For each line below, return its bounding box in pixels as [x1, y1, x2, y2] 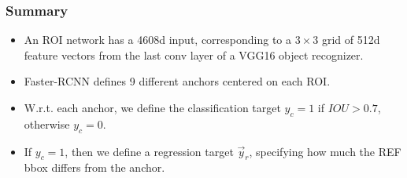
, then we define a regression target [65, 143, 234, 159]
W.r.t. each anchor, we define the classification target [24, 100, 281, 115]
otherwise [24, 115, 70, 132]
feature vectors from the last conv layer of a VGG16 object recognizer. [24, 46, 364, 63]
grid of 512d [321, 31, 380, 48]
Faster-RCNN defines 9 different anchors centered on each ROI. [24, 73, 331, 89]
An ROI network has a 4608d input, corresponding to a [24, 31, 292, 48]
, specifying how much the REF [249, 143, 401, 159]
